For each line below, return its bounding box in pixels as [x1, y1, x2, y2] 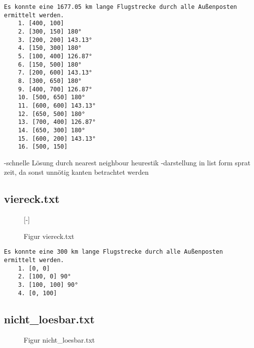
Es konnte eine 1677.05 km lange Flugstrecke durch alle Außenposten [4, 3, 237, 10]
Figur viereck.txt [24, 231, 74, 241]
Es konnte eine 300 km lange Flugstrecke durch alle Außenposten [4, 248, 223, 256]
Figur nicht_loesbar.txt [24, 334, 95, 345]
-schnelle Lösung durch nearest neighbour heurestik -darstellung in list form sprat [4, 157, 251, 167]
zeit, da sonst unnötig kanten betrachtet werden [4, 167, 149, 177]
